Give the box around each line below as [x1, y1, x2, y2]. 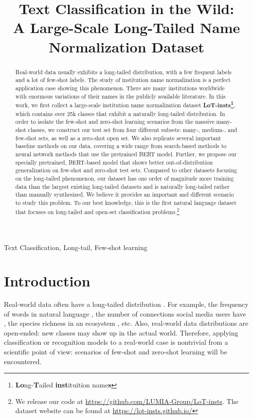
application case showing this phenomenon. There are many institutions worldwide [15, 84, 225, 92]
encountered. [4, 356, 42, 366]
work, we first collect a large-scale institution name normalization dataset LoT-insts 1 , [15, 100, 235, 110]
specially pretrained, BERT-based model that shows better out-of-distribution [15, 158, 213, 166]
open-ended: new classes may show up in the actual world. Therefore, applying [4, 327, 238, 337]
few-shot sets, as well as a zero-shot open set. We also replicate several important [15, 134, 221, 142]
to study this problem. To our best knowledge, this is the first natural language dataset [15, 199, 236, 207]
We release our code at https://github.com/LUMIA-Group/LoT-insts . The [15, 396, 238, 406]
